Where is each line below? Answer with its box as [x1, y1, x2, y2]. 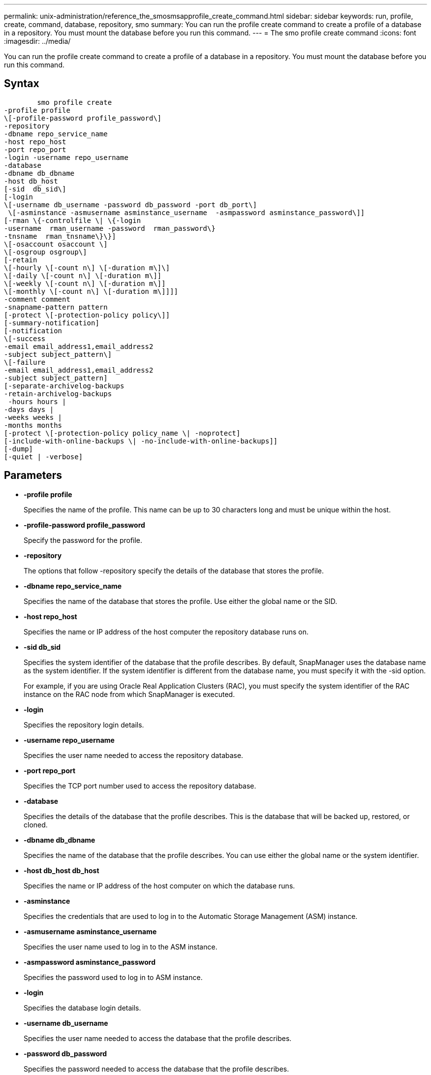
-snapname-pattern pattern [4, 303, 108, 311]
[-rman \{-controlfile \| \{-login [4, 216, 141, 224]
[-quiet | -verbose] [4, 452, 83, 461]
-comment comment [4, 295, 70, 303]
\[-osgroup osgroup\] [4, 248, 87, 256]
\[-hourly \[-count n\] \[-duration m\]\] [4, 263, 170, 272]
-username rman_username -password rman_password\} [4, 224, 215, 232]
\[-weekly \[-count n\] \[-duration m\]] [4, 279, 166, 287]
